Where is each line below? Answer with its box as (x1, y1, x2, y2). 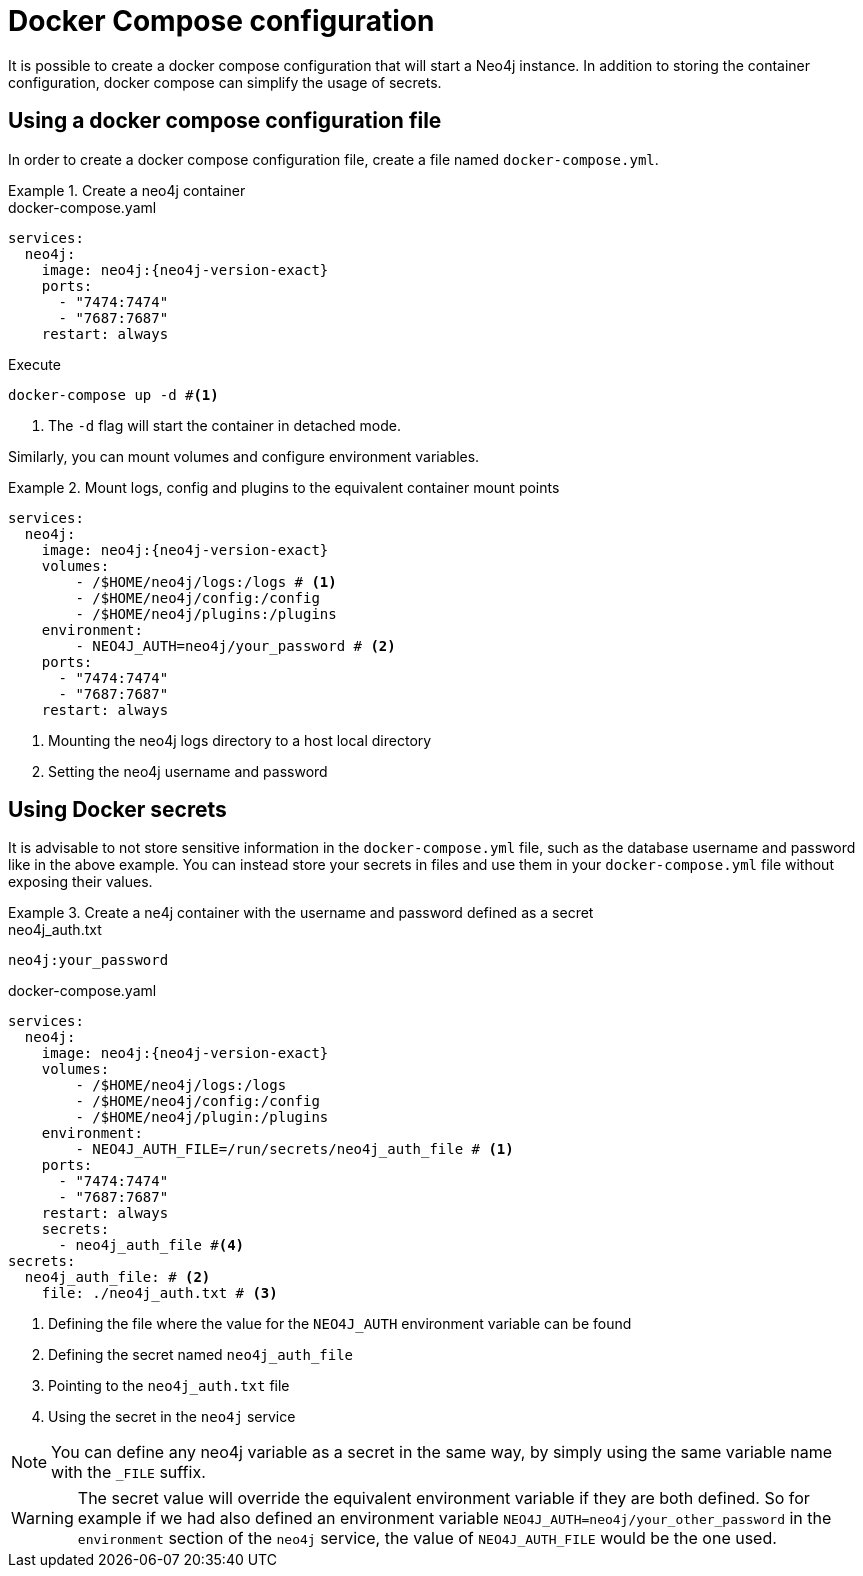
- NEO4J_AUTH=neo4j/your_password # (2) (75, 637, 396, 654)
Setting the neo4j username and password (48, 762, 328, 780)
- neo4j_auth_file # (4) (58, 1237, 245, 1254)
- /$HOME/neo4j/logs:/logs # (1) (75, 573, 337, 590)
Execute (8, 355, 61, 373)
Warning (11, 1508, 74, 1529)
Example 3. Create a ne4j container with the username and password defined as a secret (8, 904, 594, 922)
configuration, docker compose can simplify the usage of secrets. (8, 73, 442, 91)
